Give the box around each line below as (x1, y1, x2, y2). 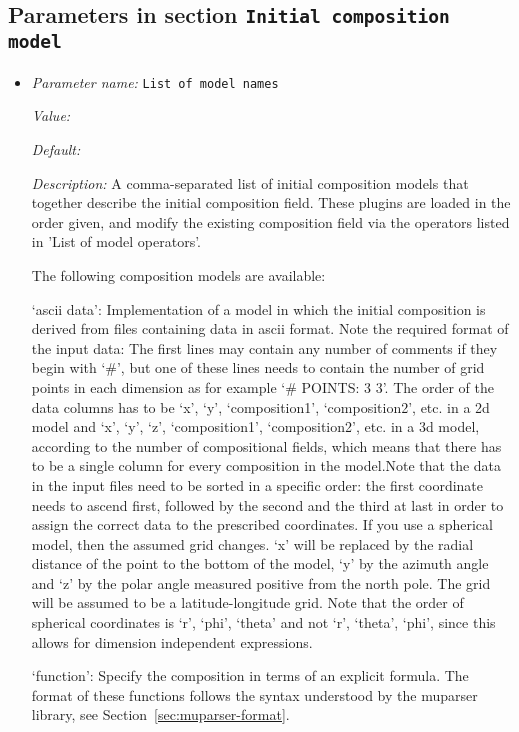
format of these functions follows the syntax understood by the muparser (31, 684, 478, 705)
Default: (31, 139, 81, 159)
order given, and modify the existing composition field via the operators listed (31, 211, 510, 232)
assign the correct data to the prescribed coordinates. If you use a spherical (31, 514, 493, 535)
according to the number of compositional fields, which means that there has (31, 435, 502, 456)
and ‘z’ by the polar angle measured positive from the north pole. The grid (31, 572, 491, 593)
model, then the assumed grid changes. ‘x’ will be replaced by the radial (31, 533, 474, 554)
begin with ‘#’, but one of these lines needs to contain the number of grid (31, 357, 485, 378)
